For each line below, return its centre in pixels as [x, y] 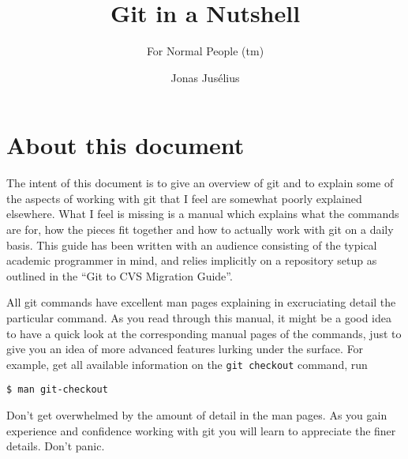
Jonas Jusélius [205, 77]
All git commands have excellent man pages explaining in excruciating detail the [201, 302]
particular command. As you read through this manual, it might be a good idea [199, 318]
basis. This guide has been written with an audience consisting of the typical [192, 245]
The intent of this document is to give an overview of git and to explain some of [200, 183]
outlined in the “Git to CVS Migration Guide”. [120, 275]
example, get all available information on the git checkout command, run [187, 364]
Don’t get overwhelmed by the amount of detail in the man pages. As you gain [197, 415]
